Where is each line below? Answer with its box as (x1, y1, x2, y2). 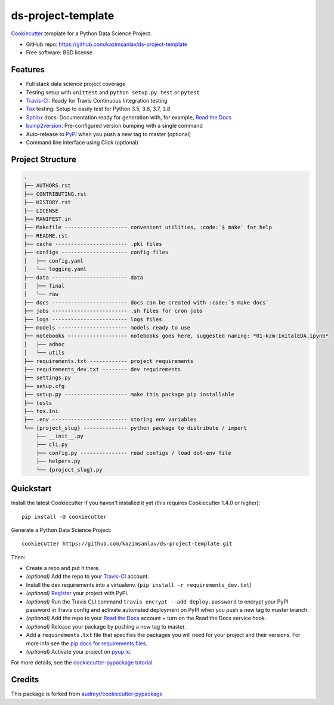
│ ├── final (23, 282, 65, 290)
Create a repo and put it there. (26, 565, 101, 572)
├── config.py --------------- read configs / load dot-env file (36, 450, 231, 456)
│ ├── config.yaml (23, 257, 83, 264)
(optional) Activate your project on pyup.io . (26, 648, 132, 655)
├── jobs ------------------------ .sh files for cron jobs (23, 307, 203, 315)
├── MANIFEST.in (23, 215, 72, 222)
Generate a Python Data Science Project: (11, 526, 112, 534)
